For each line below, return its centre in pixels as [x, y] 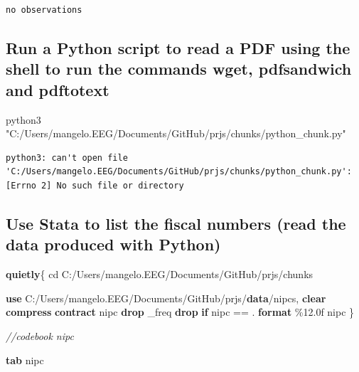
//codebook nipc [40, 335]
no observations [44, 10]
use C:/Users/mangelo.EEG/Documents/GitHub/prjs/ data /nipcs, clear [166, 298]
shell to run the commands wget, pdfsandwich [179, 69]
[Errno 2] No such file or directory [95, 185]
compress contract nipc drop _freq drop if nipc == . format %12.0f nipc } [180, 312]
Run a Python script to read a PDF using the [178, 47]
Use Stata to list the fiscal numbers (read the [176, 223]
